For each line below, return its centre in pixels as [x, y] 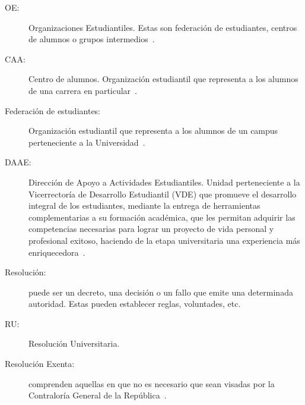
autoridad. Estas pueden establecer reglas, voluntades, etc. [135, 304]
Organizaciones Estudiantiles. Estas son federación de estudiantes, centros [163, 27]
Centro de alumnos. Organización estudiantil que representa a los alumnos [163, 79]
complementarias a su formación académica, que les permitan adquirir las [162, 217]
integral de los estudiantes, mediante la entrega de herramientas [144, 205]
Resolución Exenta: [40, 364]
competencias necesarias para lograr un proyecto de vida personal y [151, 229]
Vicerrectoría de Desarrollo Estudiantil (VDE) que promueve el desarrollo [163, 194]
